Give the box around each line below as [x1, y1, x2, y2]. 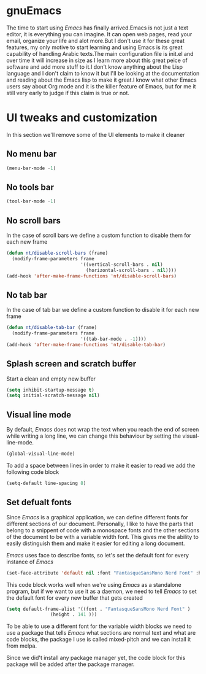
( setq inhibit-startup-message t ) [6, 387, 95, 393]
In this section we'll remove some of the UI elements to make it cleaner [6, 131, 185, 138]
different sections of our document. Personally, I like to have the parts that [6, 520, 194, 527]
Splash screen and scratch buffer [6, 358, 137, 369]
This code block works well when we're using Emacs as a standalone [6, 581, 182, 588]
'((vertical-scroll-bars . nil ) [80, 261, 164, 268]
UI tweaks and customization [6, 111, 158, 125]
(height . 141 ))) [50, 611, 97, 618]
